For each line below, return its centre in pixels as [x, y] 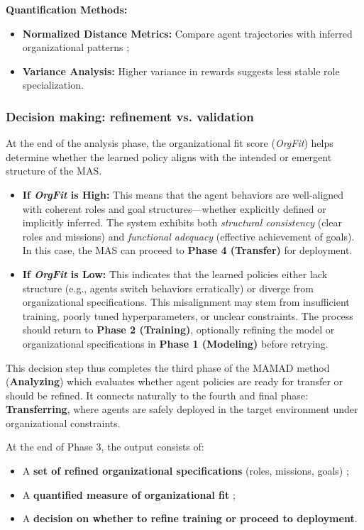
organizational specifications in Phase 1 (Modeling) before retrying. [175, 343]
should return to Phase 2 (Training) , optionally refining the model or [178, 330]
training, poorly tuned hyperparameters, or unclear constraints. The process [188, 315]
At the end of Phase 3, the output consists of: [105, 447]
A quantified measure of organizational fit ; [129, 494]
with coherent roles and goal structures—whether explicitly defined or [174, 208]
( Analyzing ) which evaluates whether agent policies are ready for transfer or [175, 381]
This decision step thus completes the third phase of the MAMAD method [168, 367]
